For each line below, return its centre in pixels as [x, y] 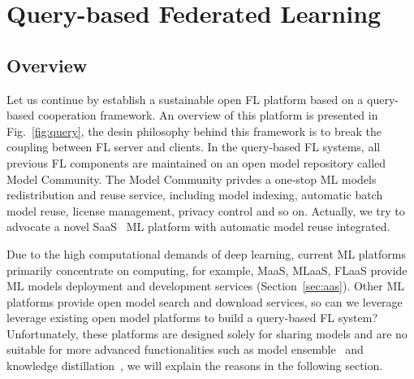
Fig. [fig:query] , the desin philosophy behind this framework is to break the [194, 131]
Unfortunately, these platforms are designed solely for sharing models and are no [207, 333]
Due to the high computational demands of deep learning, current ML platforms [206, 253]
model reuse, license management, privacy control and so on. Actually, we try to [206, 210]
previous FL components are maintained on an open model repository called [196, 162]
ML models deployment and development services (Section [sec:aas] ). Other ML [206, 286]
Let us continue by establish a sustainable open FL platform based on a [185, 99]
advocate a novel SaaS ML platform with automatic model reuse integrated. [198, 227]
